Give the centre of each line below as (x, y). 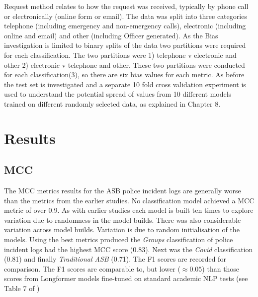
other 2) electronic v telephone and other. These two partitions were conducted (125, 65)
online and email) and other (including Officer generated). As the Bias (111, 35)
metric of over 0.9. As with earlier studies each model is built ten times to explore (129, 210)
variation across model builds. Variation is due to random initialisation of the (122, 229)
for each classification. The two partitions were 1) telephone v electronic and (120, 55)
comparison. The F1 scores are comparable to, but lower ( (92, 268)
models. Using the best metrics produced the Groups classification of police (119, 239)
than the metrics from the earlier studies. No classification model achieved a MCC (129, 200)
